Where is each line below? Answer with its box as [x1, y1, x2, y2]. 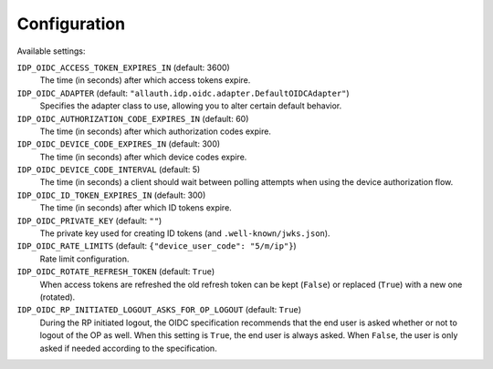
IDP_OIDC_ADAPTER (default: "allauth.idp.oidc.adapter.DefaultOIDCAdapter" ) [16, 87, 351, 98]
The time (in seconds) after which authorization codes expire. [39, 126, 271, 137]
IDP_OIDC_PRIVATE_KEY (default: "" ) [16, 215, 163, 226]
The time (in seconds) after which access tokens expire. [39, 75, 251, 86]
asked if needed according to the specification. [39, 343, 218, 354]
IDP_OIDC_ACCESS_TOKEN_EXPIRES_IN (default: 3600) [16, 62, 230, 73]
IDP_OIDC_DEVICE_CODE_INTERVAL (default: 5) [16, 164, 201, 175]
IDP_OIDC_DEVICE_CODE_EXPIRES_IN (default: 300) [16, 138, 221, 149]
